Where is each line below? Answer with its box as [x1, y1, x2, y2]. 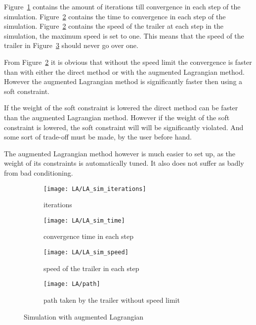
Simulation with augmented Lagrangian [24, 311, 144, 322]
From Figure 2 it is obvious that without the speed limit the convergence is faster [4, 56, 252, 67]
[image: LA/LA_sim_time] [43, 217, 125, 224]
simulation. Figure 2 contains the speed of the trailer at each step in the [4, 21, 223, 31]
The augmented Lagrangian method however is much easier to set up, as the [4, 148, 236, 158]
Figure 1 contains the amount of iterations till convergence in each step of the [4, 1, 241, 11]
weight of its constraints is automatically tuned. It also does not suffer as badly [4, 158, 244, 168]
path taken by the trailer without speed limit [43, 294, 180, 305]
